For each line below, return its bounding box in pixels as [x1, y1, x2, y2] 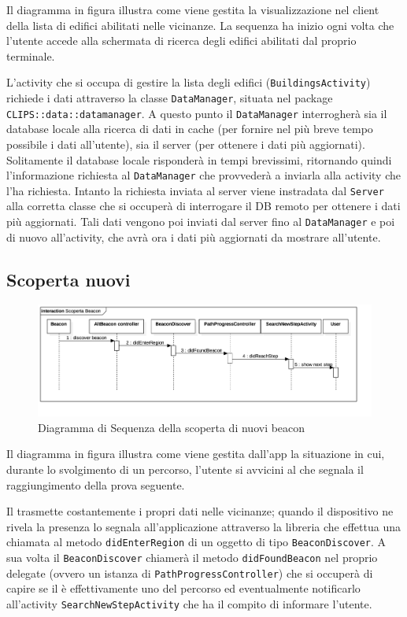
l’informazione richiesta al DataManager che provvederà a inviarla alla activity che [6, 167, 401, 183]
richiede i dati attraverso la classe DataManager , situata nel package [6, 90, 333, 106]
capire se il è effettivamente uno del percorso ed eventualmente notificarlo [6, 580, 361, 597]
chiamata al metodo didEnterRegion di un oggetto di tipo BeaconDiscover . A [6, 534, 387, 550]
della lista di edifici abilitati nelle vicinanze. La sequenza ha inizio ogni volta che [6, 17, 394, 33]
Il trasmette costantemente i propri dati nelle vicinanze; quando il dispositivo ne [6, 503, 394, 519]
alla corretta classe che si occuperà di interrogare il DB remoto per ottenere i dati [6, 198, 401, 214]
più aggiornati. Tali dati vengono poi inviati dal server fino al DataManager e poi [6, 213, 395, 230]
